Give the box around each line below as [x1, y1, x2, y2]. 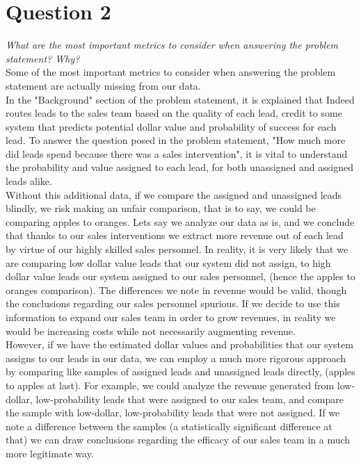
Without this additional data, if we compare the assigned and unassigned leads [6, 187, 342, 202]
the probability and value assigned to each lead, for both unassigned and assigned [6, 160, 353, 174]
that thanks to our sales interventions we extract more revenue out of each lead [6, 228, 344, 243]
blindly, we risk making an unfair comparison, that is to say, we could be [6, 201, 316, 215]
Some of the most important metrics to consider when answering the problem [6, 65, 336, 79]
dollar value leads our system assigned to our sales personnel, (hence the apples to [6, 269, 355, 284]
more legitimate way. [6, 446, 94, 460]
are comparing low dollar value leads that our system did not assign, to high [6, 255, 331, 270]
